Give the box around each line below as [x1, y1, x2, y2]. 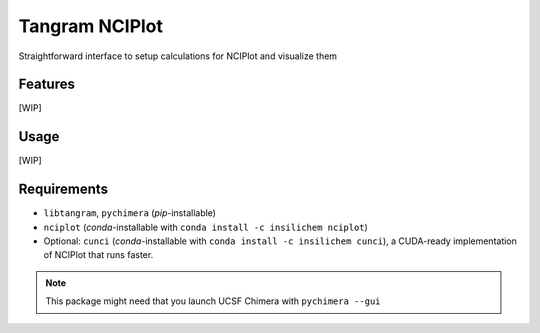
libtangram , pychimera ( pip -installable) [43, 207, 217, 219]
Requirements [18, 181, 109, 198]
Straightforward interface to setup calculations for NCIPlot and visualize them [18, 50, 338, 62]
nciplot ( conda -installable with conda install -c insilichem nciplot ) [43, 221, 369, 233]
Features [18, 76, 75, 93]
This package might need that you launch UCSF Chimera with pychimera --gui [45, 295, 381, 307]
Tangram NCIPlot [18, 15, 164, 37]
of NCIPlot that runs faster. [43, 249, 154, 261]
